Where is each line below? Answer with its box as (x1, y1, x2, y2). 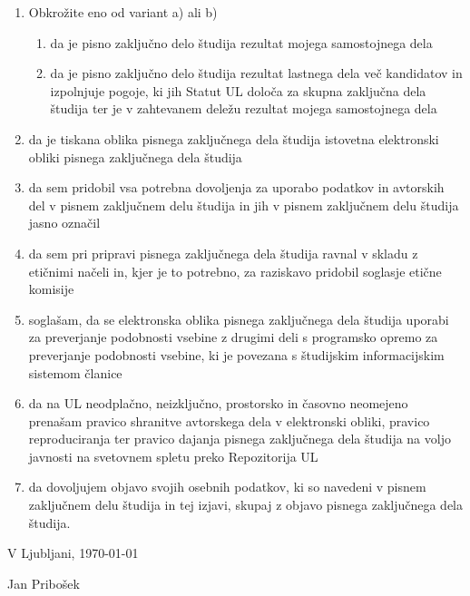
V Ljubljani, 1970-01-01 (7, 543, 139, 562)
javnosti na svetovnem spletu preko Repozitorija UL (28, 446, 318, 465)
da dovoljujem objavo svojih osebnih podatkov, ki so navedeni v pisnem (28, 477, 426, 496)
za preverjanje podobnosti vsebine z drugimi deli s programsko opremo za (28, 327, 438, 347)
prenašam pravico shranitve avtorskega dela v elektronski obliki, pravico (28, 411, 430, 430)
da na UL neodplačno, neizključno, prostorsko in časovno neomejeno (28, 394, 408, 413)
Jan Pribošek (7, 573, 80, 592)
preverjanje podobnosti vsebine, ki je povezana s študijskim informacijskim (28, 345, 445, 364)
